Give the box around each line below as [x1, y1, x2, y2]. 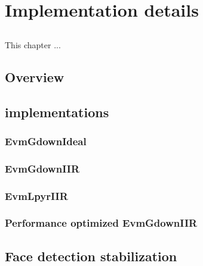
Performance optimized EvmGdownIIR [5, 215, 198, 230]
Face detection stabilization [5, 246, 177, 265]
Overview [5, 67, 64, 86]
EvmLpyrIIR [5, 188, 68, 203]
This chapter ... [5, 38, 61, 51]
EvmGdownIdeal [5, 133, 87, 148]
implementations [5, 102, 109, 121]
